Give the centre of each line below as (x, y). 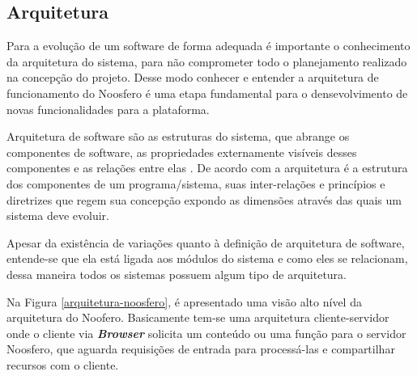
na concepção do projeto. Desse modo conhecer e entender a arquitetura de (193, 77)
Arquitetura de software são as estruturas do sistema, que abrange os (178, 136)
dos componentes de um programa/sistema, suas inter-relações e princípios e (196, 183)
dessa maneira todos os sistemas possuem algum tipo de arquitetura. (177, 274)
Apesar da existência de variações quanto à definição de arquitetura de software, (206, 242)
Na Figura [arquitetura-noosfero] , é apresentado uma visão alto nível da (184, 301)
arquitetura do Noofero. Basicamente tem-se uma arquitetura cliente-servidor (198, 317)
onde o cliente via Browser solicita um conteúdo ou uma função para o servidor (206, 333)
